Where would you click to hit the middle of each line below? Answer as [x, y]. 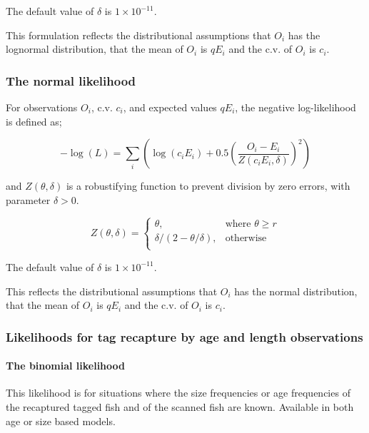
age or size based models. [61, 421]
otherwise [246, 238]
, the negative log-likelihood [295, 107]
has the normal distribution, [296, 291]
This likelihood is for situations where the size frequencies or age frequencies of [178, 393]
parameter [28, 199]
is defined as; [34, 121]
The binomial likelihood [66, 366]
